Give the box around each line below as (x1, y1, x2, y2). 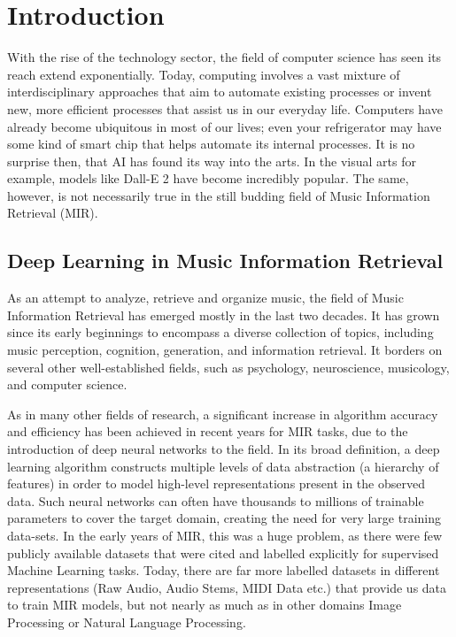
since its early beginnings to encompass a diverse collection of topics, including (7, 323, 434, 342)
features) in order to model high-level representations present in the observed (7, 474, 425, 493)
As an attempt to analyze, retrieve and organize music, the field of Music (7, 288, 404, 307)
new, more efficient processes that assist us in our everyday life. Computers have (7, 99, 443, 118)
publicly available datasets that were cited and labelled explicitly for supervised (7, 543, 439, 562)
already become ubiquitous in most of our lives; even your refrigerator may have (7, 117, 442, 135)
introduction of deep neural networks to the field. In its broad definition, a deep (7, 440, 440, 458)
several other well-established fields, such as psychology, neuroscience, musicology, (7, 357, 450, 376)
